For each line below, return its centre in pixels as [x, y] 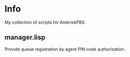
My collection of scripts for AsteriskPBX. [45, 22]
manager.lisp [25, 37]
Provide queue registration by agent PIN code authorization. [65, 49]
